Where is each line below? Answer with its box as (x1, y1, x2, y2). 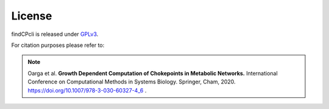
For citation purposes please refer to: (11, 41, 105, 49)
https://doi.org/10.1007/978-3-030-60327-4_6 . (27, 86, 147, 94)
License (11, 9, 52, 23)
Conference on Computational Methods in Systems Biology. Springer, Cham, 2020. (27, 78, 236, 85)
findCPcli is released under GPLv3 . (11, 30, 99, 38)
